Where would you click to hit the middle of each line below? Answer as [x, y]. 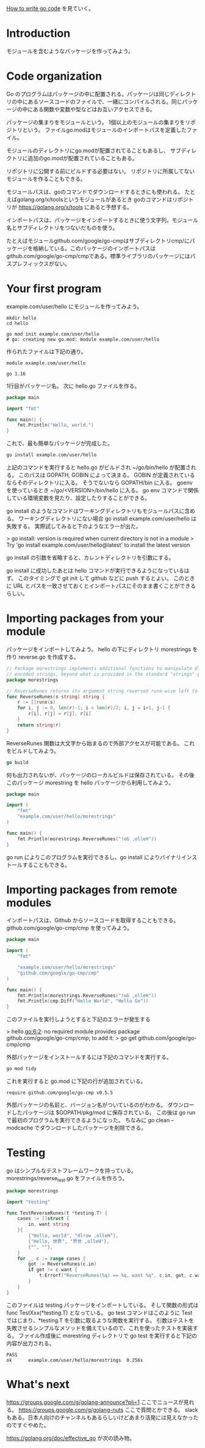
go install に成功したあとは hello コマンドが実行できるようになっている [95, 571]
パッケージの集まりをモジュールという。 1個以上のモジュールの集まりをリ [99, 122]
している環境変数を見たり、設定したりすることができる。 [78, 498]
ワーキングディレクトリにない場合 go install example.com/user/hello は [107, 519]
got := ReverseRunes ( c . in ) [63, 1264]
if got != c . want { [53, 1270]
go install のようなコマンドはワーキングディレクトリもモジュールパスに [95, 511]
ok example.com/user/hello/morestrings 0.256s [75, 1360]
